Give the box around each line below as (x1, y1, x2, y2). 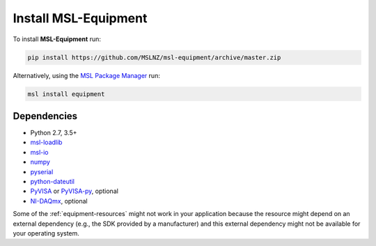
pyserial (30, 167, 54, 176)
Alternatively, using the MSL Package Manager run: (13, 71, 160, 79)
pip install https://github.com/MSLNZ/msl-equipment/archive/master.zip (27, 53, 281, 61)
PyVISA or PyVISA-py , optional (30, 187, 118, 195)
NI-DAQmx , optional (30, 197, 88, 205)
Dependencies (13, 110, 78, 122)
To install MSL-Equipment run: (13, 35, 101, 43)
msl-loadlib (30, 138, 63, 146)
